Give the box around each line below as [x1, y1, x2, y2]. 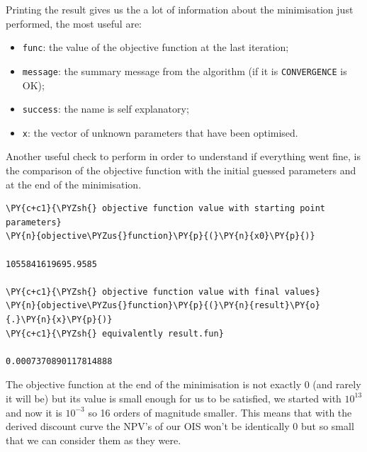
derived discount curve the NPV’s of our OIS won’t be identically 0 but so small [6, 419, 354, 434]
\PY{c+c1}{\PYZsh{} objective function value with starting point [6, 203, 326, 214]
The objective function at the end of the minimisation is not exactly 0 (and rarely [6, 377, 361, 392]
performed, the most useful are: [6, 16, 142, 30]
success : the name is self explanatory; [22, 101, 189, 116]
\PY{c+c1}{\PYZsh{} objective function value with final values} [6, 286, 320, 297]
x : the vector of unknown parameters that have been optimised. [22, 125, 298, 140]
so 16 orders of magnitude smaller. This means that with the [88, 405, 352, 419]
